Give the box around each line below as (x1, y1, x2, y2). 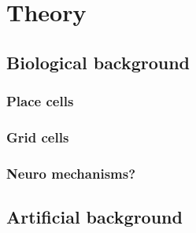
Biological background (6, 50, 190, 74)
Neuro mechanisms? (6, 163, 136, 183)
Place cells (6, 91, 74, 111)
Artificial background (6, 205, 183, 229)
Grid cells (6, 127, 69, 146)
